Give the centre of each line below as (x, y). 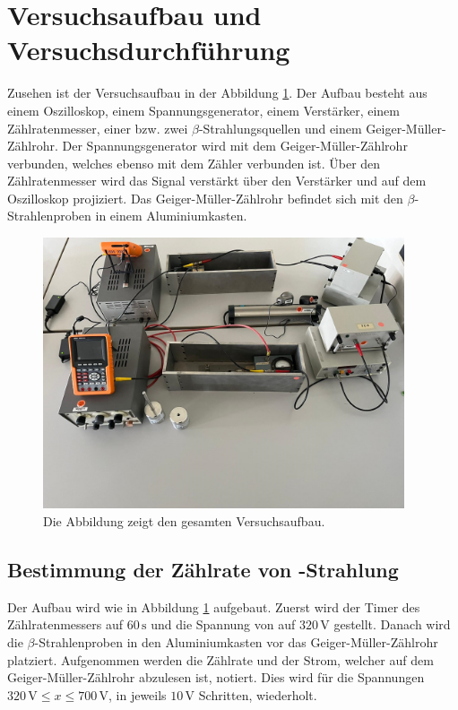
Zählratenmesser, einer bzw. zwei (98, 128)
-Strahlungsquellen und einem (280, 128)
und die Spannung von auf (223, 624)
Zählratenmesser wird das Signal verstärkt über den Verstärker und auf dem (217, 181)
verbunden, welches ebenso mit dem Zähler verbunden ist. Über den (194, 163)
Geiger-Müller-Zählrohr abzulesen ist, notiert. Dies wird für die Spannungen (216, 677)
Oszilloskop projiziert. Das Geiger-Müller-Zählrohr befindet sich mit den (205, 198)
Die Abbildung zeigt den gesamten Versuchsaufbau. (184, 521)
